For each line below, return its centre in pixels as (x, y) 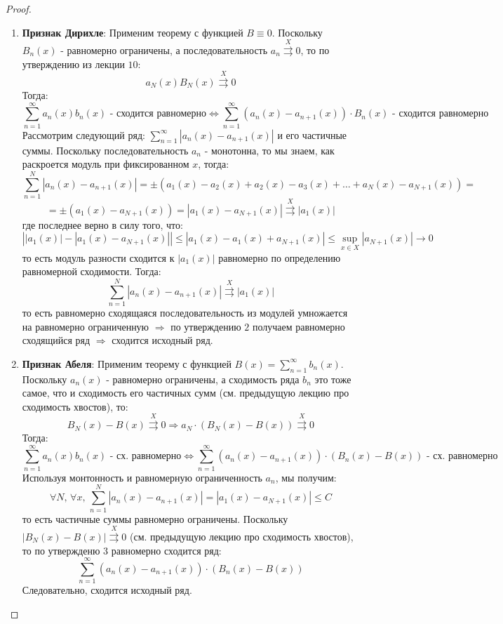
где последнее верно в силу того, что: (102, 224)
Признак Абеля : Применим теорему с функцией (127, 363)
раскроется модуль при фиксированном (106, 164)
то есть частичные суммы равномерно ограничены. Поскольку (155, 518)
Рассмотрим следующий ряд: (83, 134)
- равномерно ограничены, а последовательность (164, 49)
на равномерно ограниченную (86, 326)
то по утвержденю (61, 550)
